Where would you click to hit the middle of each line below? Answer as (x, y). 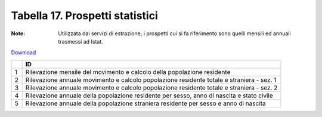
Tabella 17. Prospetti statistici (84, 16)
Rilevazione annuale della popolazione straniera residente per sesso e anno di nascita (146, 103)
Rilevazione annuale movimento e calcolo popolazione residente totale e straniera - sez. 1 (151, 79)
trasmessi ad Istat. (81, 41)
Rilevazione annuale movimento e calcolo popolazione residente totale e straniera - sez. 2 (151, 88)
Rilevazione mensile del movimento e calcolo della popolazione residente (128, 72)
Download (24, 53)
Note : (18, 33)
